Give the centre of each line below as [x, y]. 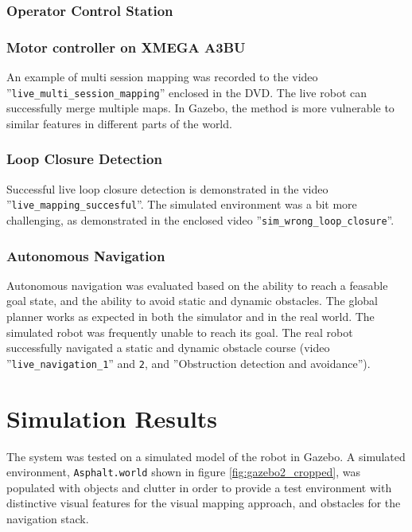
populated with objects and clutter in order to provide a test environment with [199, 487]
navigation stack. [48, 519]
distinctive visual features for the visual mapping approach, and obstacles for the [204, 503]
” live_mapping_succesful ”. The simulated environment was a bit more [182, 204]
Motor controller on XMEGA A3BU [126, 47]
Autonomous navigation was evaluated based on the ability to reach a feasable [197, 285]
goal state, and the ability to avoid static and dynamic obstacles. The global [192, 301]
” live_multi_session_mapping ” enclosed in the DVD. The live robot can [187, 92]
